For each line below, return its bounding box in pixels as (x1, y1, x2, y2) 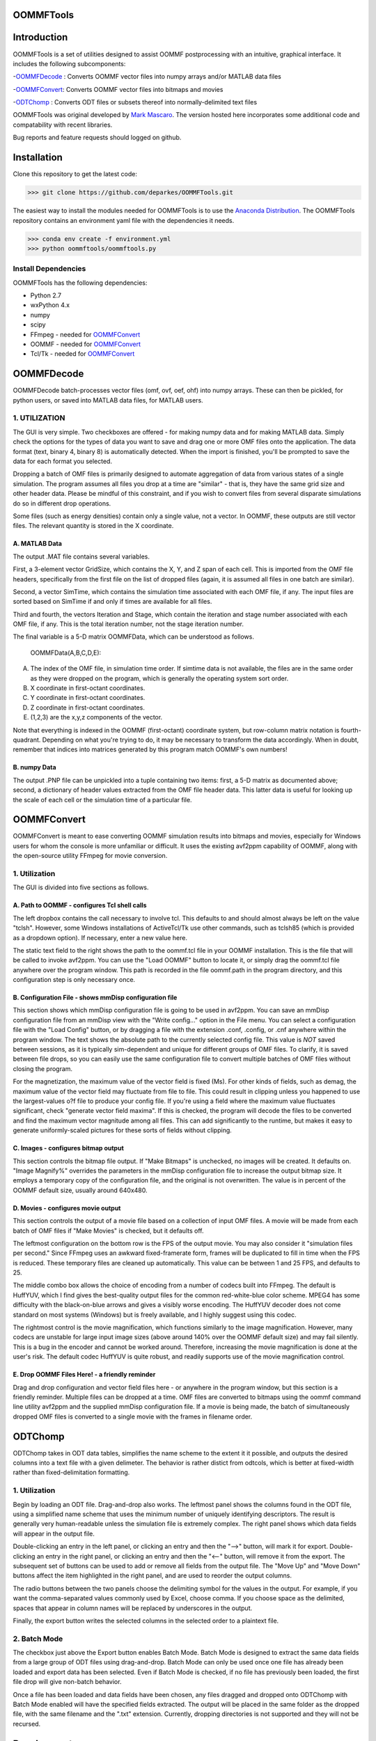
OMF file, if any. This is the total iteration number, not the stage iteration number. (13, 620, 244, 628)
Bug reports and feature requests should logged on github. (13, 133, 182, 142)
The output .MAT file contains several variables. (13, 552, 150, 561)
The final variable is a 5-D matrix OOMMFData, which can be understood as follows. (13, 632, 254, 641)
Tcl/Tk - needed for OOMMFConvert (30, 350, 135, 358)
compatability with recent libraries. (13, 120, 113, 129)
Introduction (13, 31, 68, 43)
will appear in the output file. (13, 1529, 95, 1538)
